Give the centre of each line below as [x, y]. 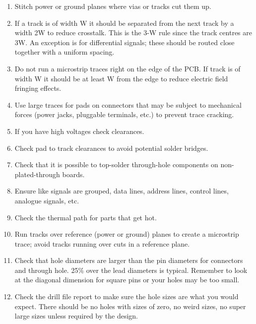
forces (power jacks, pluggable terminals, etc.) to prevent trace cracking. [124, 114]
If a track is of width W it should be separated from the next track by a [124, 23]
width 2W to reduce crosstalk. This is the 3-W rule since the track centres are [133, 32]
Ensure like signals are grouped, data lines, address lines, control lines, [122, 191]
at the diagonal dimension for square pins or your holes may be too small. [127, 280]
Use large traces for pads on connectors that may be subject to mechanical [128, 104]
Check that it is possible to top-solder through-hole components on [116, 164]
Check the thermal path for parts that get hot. [86, 217]
